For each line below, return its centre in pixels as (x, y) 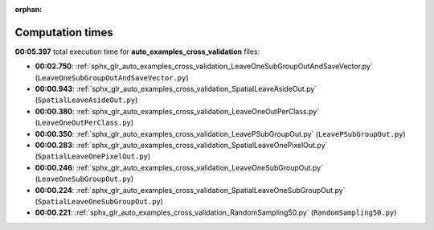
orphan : (29, 9)
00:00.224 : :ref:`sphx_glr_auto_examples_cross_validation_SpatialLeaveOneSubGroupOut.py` (190, 190)
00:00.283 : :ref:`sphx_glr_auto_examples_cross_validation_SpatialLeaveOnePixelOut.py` (181, 146)
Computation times (64, 32)
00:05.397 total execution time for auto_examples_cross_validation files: (137, 51)
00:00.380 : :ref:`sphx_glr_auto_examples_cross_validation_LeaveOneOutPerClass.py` (177, 111)
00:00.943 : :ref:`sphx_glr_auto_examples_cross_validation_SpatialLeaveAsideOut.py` (176, 89)
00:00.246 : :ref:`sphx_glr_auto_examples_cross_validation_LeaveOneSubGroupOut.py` (179, 167)
